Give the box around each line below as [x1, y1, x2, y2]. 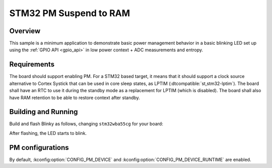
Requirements [9, 60, 55, 69]
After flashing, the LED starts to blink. [9, 130, 87, 136]
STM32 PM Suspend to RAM [9, 8, 130, 19]
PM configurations [9, 143, 69, 152]
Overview [9, 27, 41, 35]
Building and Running [9, 108, 78, 116]
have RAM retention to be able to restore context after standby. [9, 95, 141, 101]
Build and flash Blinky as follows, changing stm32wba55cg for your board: [9, 121, 163, 127]
